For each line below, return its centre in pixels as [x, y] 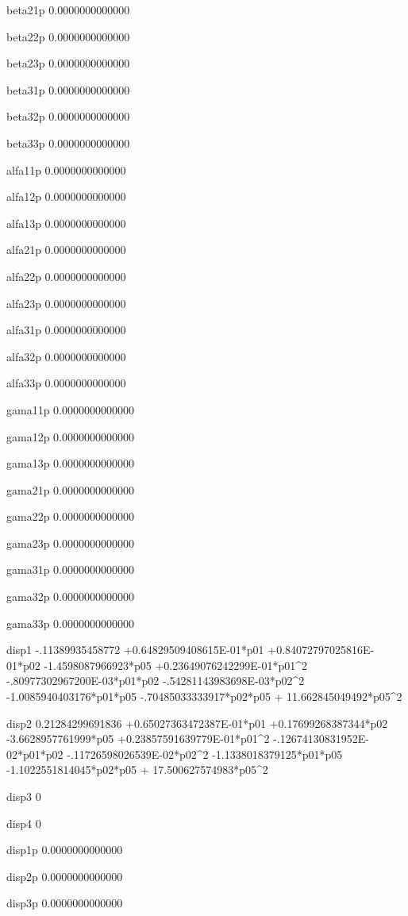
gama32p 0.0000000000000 [70, 597]
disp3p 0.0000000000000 [65, 903]
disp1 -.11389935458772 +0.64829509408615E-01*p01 [135, 650]
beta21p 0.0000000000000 [68, 10]
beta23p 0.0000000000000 [68, 63]
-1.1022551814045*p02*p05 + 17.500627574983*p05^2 [137, 770]
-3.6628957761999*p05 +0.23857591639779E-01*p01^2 [138, 739]
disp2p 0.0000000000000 [65, 876]
